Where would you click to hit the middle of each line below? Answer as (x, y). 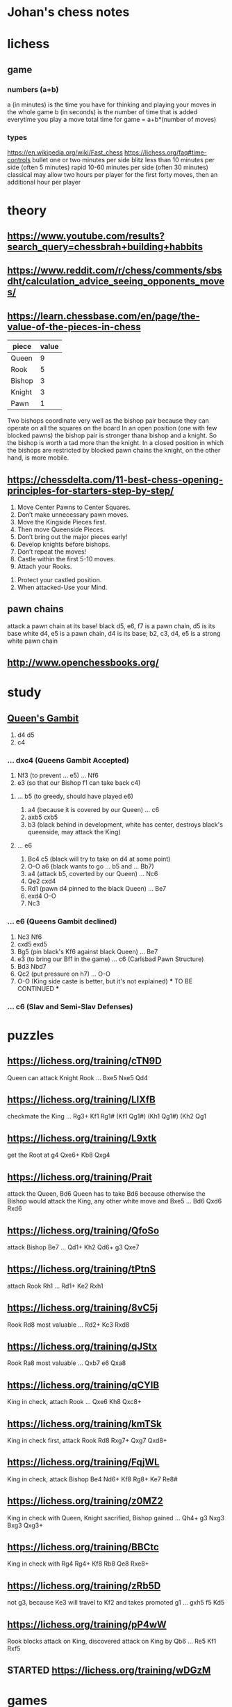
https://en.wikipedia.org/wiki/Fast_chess (65, 153)
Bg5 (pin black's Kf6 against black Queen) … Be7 (88, 951)
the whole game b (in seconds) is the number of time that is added (102, 112)
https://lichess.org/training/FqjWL (83, 1462)
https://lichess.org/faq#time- (165, 153)
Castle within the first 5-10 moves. (66, 559)
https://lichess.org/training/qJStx (82, 1346)
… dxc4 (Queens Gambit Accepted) (68, 761)
